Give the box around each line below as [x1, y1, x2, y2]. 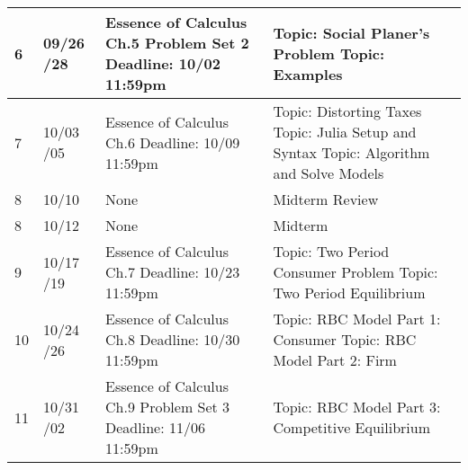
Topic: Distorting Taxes [273, 101, 422, 121]
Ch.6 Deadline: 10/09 [105, 131, 240, 153]
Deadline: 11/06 [105, 417, 205, 438]
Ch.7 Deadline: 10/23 [105, 262, 240, 282]
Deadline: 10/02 [105, 53, 220, 74]
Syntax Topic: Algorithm [273, 142, 430, 163]
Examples [273, 63, 343, 84]
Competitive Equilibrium [273, 417, 431, 438]
